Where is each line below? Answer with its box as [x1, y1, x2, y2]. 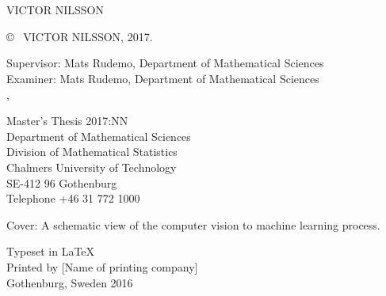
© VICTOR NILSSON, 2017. [6, 28, 153, 44]
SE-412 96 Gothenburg [6, 174, 117, 191]
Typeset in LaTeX [6, 243, 95, 260]
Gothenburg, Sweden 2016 [6, 274, 133, 290]
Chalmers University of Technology [6, 158, 177, 175]
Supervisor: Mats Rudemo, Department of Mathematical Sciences [6, 55, 324, 71]
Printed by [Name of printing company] [6, 258, 198, 275]
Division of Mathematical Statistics [6, 143, 178, 160]
